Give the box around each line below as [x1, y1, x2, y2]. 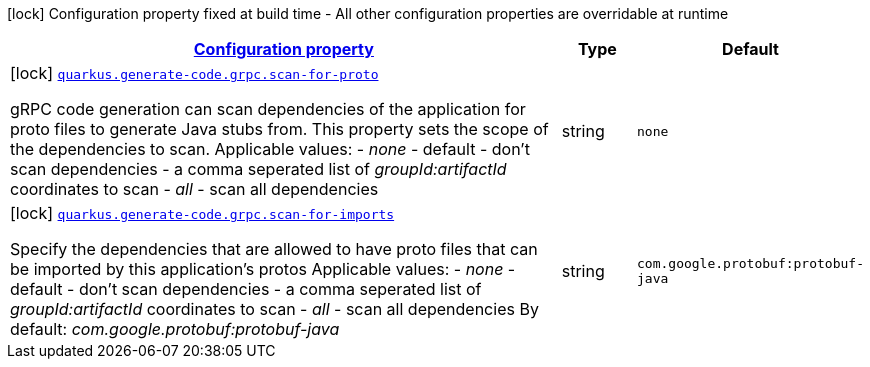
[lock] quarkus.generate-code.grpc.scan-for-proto [10, 63, 379, 83]
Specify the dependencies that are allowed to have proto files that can [10, 239, 538, 259]
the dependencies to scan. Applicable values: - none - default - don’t [10, 139, 530, 159]
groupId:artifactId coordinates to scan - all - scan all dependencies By [10, 299, 539, 319]
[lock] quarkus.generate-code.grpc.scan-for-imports [10, 203, 395, 223]
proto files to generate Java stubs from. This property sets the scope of [10, 119, 549, 139]
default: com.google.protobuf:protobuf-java [10, 319, 340, 339]
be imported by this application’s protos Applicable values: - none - [10, 259, 516, 279]
